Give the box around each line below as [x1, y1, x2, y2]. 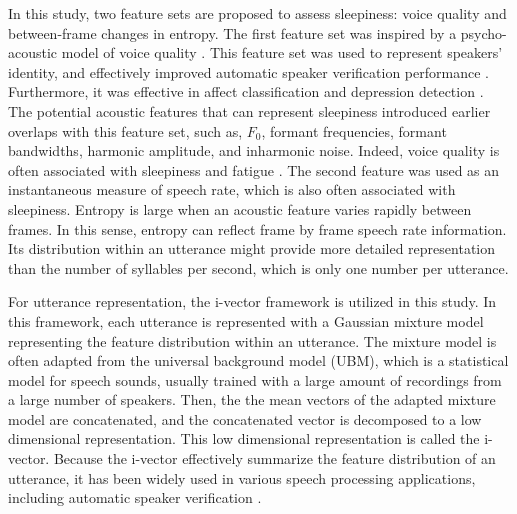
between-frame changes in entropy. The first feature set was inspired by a [8, 22, 457, 43]
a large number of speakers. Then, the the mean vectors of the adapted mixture [8, 389, 496, 410]
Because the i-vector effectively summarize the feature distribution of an [53, 448, 496, 469]
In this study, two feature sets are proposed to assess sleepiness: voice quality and [8, 3, 507, 23]
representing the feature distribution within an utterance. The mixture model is [8, 330, 497, 351]
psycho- [460, 22, 507, 43]
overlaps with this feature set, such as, [8, 120, 243, 141]
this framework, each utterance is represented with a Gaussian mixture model [8, 310, 484, 331]
